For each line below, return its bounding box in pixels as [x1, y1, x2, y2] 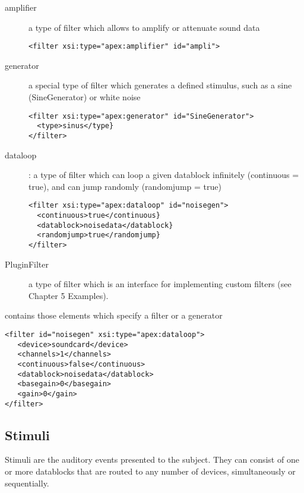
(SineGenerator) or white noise [28, 91, 141, 103]
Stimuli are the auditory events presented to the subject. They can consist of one [5, 453, 299, 466]
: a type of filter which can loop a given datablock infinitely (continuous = [28, 168, 299, 181]
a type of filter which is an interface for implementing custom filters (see [28, 278, 292, 290]
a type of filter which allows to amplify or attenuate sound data [28, 21, 260, 33]
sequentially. [5, 476, 49, 489]
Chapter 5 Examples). [28, 289, 109, 301]
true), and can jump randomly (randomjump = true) [28, 180, 221, 192]
